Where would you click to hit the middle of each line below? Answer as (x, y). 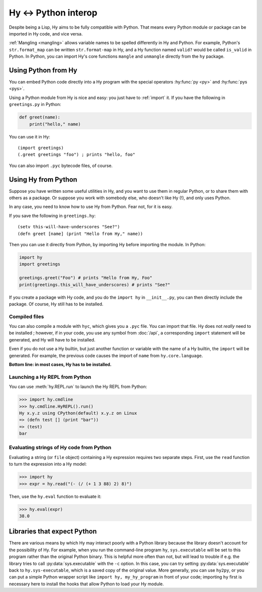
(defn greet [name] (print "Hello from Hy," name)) (80, 234)
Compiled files (26, 317)
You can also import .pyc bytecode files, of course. (61, 166)
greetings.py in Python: (35, 104)
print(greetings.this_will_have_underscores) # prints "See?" (95, 285)
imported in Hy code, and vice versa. (46, 34)
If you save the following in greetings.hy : (52, 216)
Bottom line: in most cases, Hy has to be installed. (60, 364)
